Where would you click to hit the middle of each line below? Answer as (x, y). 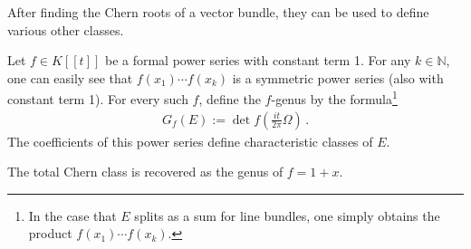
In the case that (72, 215)
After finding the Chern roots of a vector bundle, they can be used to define (218, 12)
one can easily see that (70, 77)
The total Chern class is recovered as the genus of (145, 172)
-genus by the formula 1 (334, 98)
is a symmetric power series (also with (338, 77)
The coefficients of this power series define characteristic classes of (190, 141)
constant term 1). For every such (98, 99)
